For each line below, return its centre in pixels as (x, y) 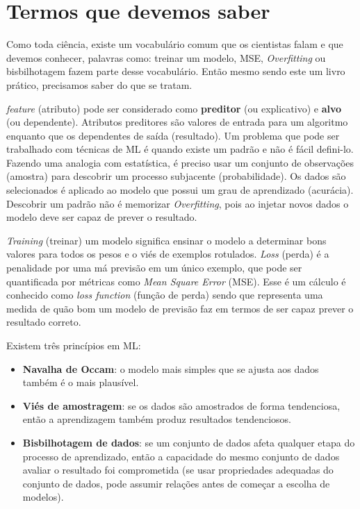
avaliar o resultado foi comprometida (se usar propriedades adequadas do (178, 470)
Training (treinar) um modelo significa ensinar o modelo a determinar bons (166, 240)
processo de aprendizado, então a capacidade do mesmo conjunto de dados (181, 456)
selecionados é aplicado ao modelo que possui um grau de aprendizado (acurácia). (180, 190)
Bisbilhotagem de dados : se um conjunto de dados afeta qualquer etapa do (189, 442)
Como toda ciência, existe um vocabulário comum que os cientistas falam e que (175, 44)
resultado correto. (44, 322)
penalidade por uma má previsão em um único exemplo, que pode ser (154, 268)
